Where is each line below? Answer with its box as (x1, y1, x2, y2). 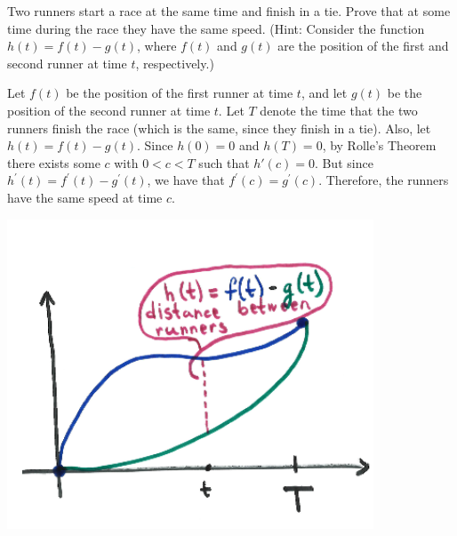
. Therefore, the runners (318, 171, 449, 189)
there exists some (7, 153, 100, 172)
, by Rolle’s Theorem (322, 136, 437, 155)
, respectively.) (135, 53, 214, 72)
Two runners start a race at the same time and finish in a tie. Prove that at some (7, 2, 451, 20)
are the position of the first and (277, 36, 449, 55)
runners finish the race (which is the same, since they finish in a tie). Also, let (7, 118, 431, 137)
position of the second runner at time (7, 100, 211, 119)
